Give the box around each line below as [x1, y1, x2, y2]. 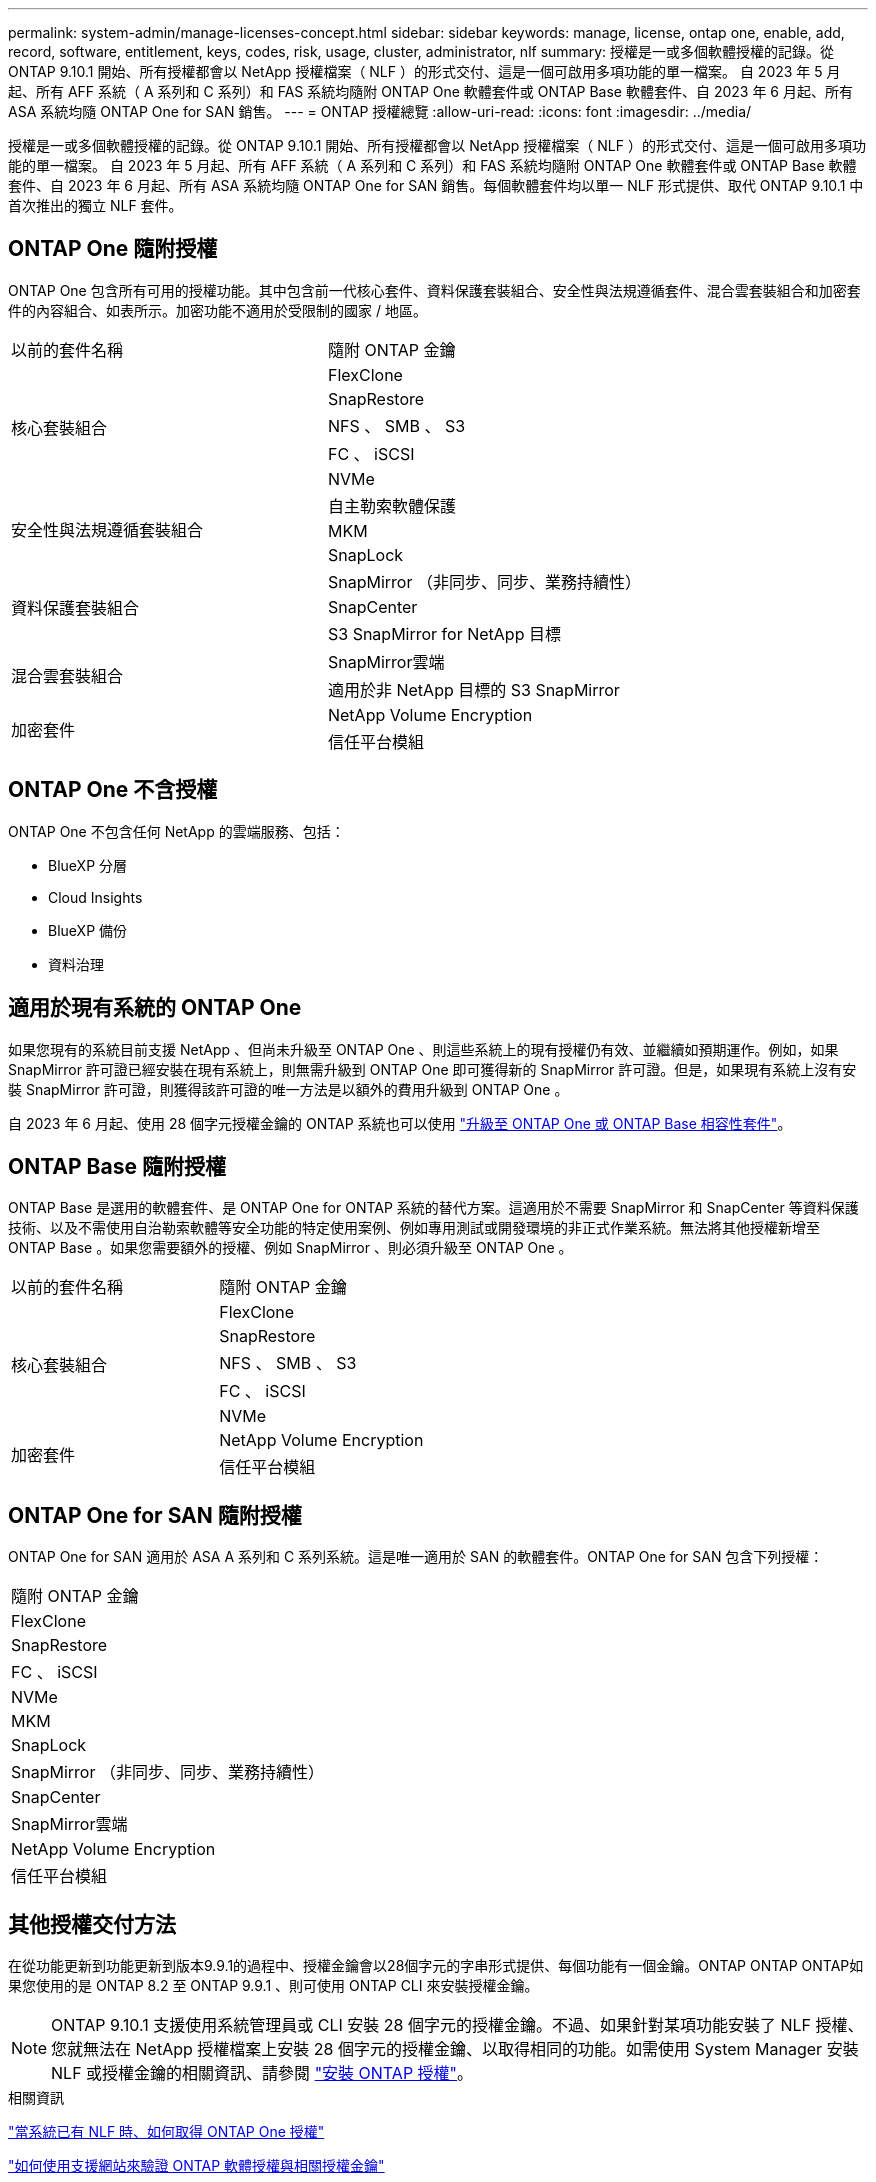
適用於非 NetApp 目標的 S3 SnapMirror [327, 679, 620, 700]
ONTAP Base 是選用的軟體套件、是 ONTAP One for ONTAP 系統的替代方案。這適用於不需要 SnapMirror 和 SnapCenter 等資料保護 [8, 1199, 859, 1217]
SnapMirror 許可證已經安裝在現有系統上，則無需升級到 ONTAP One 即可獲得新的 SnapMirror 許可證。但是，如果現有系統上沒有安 [8, 1060, 857, 1078]
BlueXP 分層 [48, 856, 128, 874]
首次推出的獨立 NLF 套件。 [8, 197, 183, 214]
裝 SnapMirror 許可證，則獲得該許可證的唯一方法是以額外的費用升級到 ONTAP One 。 [8, 1080, 569, 1098]
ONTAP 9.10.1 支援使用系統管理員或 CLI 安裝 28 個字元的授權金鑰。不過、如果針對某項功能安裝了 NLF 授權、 [51, 2015, 864, 2036]
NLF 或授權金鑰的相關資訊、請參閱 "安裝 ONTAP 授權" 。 [51, 2063, 474, 2084]
